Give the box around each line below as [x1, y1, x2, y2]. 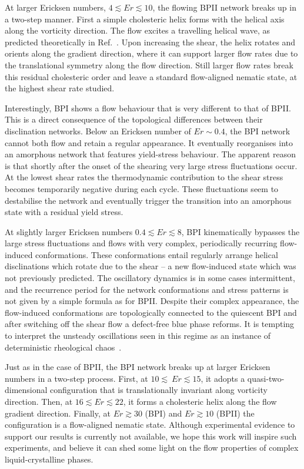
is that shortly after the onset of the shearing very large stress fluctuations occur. [5, 159, 298, 171]
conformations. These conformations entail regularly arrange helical [35, 248, 278, 260]
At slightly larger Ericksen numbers [5, 225, 133, 237]
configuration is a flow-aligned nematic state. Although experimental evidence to [5, 418, 295, 431]
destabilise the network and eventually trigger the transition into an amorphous [5, 194, 292, 206]
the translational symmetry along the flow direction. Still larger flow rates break [5, 58, 293, 71]
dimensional [5, 384, 48, 396]
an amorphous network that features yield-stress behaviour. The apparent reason [5, 148, 296, 160]
